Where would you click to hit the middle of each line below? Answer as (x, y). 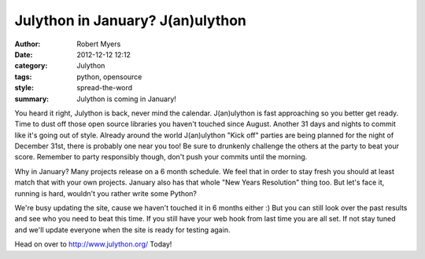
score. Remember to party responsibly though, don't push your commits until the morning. (161, 157)
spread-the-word (105, 88)
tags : (23, 77)
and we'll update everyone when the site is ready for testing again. (122, 230)
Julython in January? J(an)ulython (131, 20)
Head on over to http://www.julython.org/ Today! (93, 244)
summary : (32, 99)
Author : (28, 44)
